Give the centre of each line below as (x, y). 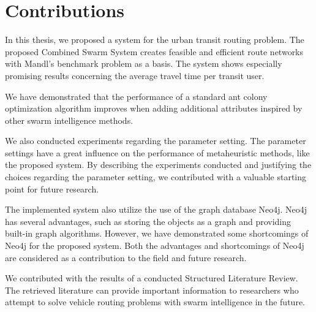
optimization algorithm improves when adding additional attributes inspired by (154, 108)
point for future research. (52, 188)
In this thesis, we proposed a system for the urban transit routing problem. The (155, 40)
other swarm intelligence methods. (69, 120)
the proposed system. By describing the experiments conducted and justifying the (158, 165)
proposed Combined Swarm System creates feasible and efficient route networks (154, 51)
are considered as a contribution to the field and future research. (126, 257)
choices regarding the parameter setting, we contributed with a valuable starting (156, 177)
